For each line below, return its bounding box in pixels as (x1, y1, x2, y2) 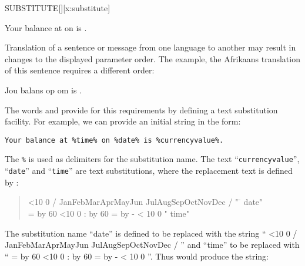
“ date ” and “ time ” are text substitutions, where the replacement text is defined (5, 164, 293, 177)
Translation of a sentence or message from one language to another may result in (5, 41, 296, 53)
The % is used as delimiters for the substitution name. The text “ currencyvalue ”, (5, 153, 300, 165)
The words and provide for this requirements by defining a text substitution (5, 103, 278, 116)
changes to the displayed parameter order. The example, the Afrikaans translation (5, 52, 300, 65)
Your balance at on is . (5, 21, 87, 33)
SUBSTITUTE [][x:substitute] (5, 2, 110, 14)
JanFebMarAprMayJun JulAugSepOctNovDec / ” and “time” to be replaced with (5, 238, 300, 251)
